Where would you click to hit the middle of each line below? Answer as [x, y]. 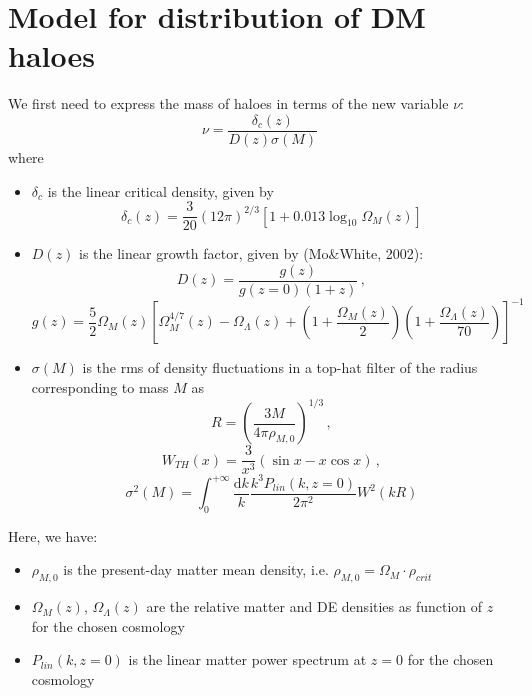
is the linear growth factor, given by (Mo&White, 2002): [251, 253]
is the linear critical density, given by [160, 190]
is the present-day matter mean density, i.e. [196, 569]
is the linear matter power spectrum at [247, 659]
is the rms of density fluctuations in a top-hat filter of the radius [280, 367]
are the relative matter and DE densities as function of [314, 606]
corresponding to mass [100, 386]
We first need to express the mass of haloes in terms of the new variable [228, 103]
